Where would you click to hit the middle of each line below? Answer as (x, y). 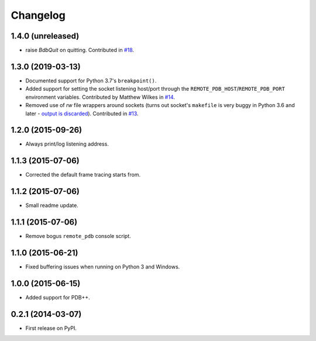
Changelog (38, 15)
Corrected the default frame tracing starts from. (83, 175)
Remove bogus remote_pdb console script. (78, 236)
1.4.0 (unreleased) (45, 36)
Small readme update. (52, 205)
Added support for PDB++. (58, 297)
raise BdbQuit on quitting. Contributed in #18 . (80, 50)
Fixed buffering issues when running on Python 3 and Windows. (103, 267)
